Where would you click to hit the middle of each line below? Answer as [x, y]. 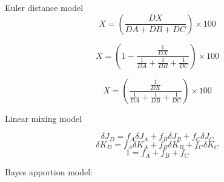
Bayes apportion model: [49, 171]
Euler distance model [44, 7]
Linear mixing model [44, 118]
